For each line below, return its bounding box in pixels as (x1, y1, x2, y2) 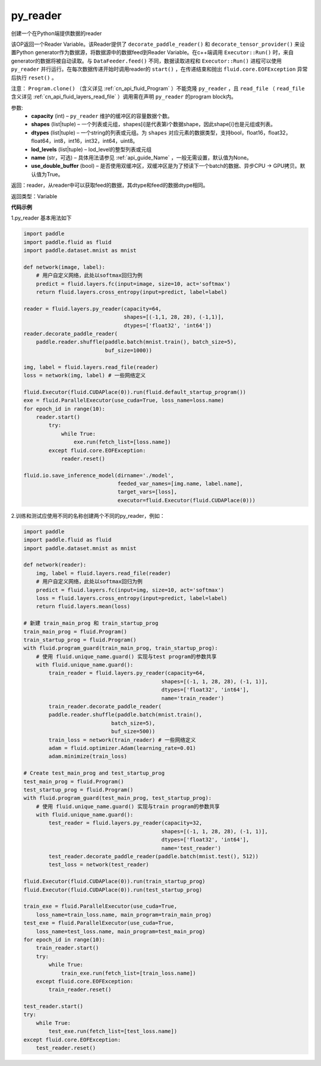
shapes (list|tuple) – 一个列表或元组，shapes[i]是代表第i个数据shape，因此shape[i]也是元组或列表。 (31, 121, 276, 128)
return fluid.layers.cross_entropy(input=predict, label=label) (36, 289, 228, 296)
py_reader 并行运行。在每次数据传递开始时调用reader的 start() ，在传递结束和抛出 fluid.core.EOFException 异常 (11, 65, 308, 73)
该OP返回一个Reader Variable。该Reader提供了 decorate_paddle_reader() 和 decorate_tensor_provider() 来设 (11, 40, 306, 48)
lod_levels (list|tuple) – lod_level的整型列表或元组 (31, 146, 152, 153)
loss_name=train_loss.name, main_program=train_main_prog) (36, 911, 212, 918)
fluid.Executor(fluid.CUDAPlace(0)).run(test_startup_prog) (23, 886, 203, 893)
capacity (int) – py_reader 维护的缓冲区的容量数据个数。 (31, 112, 173, 120)
